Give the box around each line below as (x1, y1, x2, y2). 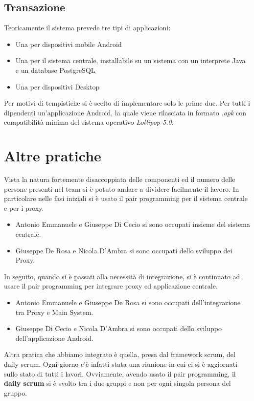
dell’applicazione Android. (15, 333, 93, 343)
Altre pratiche (4, 146, 101, 166)
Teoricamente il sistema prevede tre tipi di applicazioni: (4, 22, 171, 33)
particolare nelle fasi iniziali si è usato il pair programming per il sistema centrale (4, 193, 248, 203)
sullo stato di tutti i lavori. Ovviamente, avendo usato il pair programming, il (4, 368, 236, 379)
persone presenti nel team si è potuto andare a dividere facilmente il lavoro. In (4, 183, 239, 194)
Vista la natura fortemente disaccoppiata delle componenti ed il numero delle (4, 174, 235, 184)
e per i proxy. (4, 202, 44, 213)
